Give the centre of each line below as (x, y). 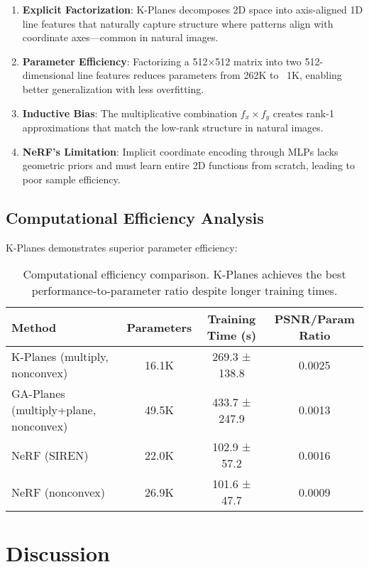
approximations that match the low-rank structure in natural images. (173, 128)
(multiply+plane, (54, 410)
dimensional (48, 75)
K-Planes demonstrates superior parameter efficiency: (122, 247)
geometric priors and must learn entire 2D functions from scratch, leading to (189, 165)
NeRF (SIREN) (50, 455)
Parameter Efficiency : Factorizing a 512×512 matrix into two (162, 61)
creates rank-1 (303, 113)
